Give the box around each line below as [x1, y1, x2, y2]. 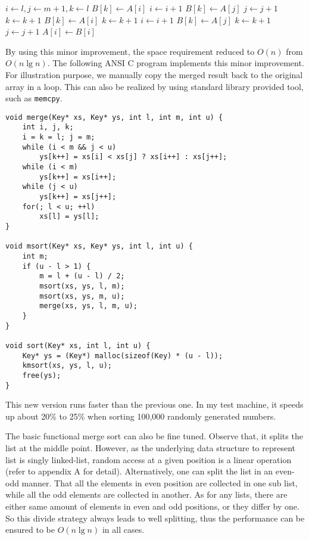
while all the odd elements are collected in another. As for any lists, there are [5, 488, 288, 501]
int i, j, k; [22, 123, 74, 132]
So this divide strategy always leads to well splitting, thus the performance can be [5, 511, 305, 524]
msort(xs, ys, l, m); [39, 281, 125, 290]
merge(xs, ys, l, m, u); [39, 302, 138, 311]
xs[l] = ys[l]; [39, 212, 99, 221]
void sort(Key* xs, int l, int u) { [5, 341, 151, 350]
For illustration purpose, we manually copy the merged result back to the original [5, 68, 303, 80]
